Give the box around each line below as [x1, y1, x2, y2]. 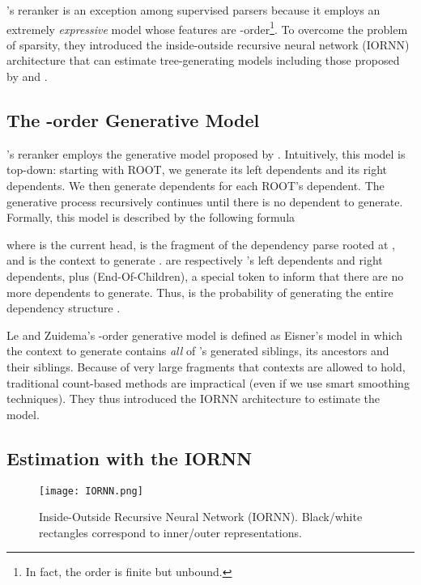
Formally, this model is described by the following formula [6, 209, 296, 226]
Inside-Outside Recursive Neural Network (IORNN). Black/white [39, 508, 363, 525]
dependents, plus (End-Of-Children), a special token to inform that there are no [6, 267, 404, 284]
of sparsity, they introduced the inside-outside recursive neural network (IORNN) [6, 36, 410, 53]
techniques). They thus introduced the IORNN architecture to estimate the [6, 390, 380, 407]
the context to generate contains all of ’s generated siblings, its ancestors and [6, 342, 389, 359]
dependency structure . [6, 299, 121, 316]
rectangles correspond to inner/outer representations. [39, 524, 302, 540]
